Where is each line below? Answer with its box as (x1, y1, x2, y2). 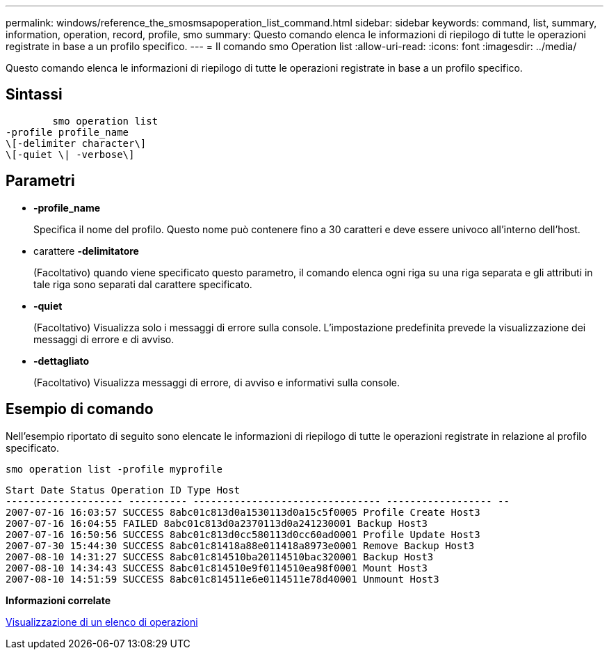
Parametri (6, 172, 75, 190)
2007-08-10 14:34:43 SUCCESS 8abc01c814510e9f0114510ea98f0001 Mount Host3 (6, 562, 428, 574)
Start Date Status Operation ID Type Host (6, 484, 241, 496)
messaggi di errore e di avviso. (33, 333, 174, 345)
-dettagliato (33, 354, 90, 367)
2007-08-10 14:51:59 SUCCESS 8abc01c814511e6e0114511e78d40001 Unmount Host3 (6, 573, 439, 585)
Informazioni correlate (6, 594, 111, 606)
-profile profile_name (6, 126, 129, 138)
